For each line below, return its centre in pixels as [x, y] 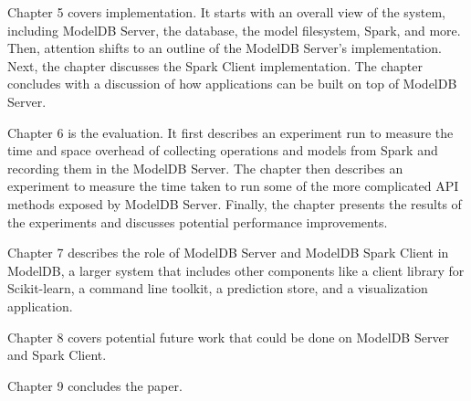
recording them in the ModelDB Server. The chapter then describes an [205, 168]
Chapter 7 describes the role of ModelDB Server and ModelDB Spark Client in [228, 253]
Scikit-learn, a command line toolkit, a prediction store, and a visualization [218, 288]
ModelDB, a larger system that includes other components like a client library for [236, 270]
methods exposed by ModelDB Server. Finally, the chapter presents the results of [235, 203]
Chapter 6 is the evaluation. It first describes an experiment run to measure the [230, 132]
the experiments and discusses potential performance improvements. [198, 222]
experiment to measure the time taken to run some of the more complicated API [233, 186]
